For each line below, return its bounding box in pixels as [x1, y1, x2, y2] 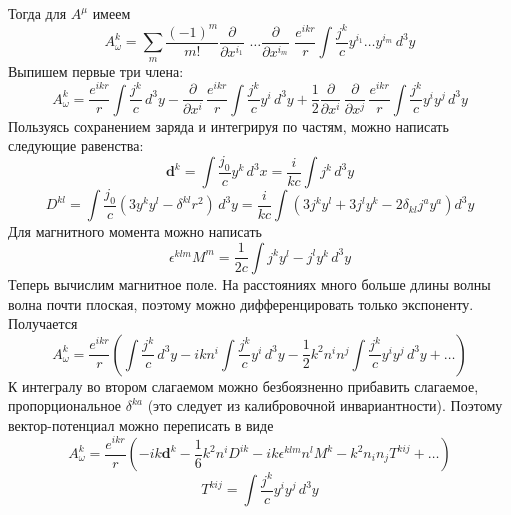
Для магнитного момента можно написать [8, 221, 262, 242]
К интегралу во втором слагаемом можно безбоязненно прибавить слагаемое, [8, 375, 479, 396]
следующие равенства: [8, 135, 144, 156]
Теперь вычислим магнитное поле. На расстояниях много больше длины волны [8, 273, 491, 294]
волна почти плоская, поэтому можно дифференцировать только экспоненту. [8, 293, 474, 314]
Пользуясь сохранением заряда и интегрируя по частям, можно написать [8, 115, 449, 136]
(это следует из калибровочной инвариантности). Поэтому [147, 395, 503, 416]
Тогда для [8, 3, 67, 23]
